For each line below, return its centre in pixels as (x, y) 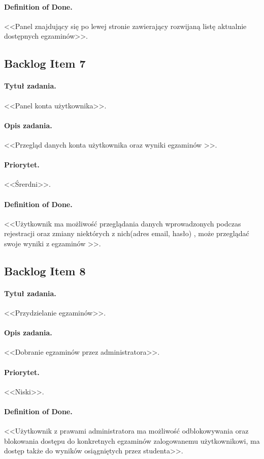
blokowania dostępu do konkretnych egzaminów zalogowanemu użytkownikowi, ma (132, 440)
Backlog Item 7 (45, 63)
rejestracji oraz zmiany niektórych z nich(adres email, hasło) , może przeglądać (127, 233)
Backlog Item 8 (45, 270)
